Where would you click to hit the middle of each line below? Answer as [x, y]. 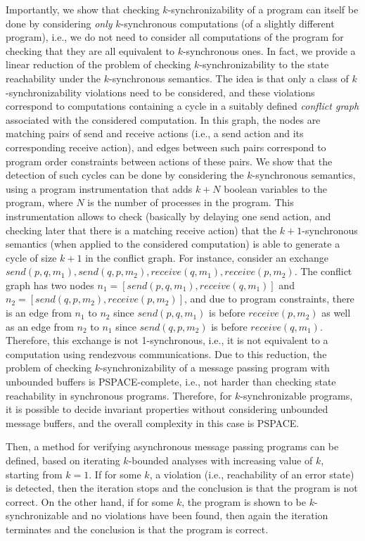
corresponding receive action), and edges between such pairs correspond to [166, 147]
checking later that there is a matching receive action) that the [141, 230]
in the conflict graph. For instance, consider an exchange [207, 257]
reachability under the [53, 78]
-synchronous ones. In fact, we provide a [269, 50]
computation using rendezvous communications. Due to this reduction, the [166, 354]
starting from [34, 474]
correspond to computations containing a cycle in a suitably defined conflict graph [182, 106]
